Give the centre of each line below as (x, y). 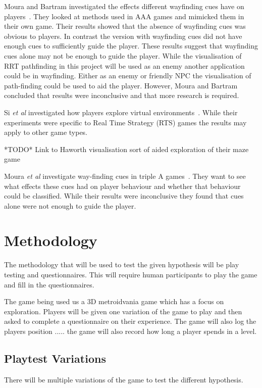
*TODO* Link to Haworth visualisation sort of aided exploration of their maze (126, 149)
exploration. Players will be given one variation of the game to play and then (123, 311)
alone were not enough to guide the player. (70, 205)
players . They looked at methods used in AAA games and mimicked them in (124, 16)
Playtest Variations (55, 358)
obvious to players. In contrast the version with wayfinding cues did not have (123, 36)
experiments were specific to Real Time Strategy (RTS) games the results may (125, 122)
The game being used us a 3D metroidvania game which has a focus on (114, 301)
